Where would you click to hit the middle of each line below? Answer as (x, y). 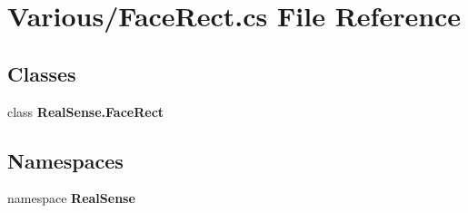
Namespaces (65, 160)
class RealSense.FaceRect (86, 111)
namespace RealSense (71, 198)
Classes (42, 73)
